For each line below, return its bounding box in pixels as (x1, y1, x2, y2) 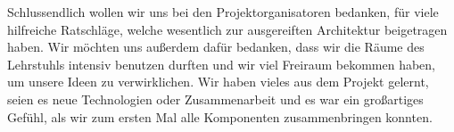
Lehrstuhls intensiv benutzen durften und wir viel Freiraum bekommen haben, (7, 54, 435, 73)
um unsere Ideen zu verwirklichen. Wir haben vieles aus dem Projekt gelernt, (7, 72, 429, 91)
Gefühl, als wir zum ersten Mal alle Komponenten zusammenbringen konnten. (7, 107, 433, 126)
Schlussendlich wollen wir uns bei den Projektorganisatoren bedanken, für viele (7, 3, 439, 21)
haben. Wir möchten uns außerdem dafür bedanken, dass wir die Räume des (7, 37, 425, 56)
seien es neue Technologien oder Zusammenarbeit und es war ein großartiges (7, 89, 424, 108)
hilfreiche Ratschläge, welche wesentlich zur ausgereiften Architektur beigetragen (7, 20, 448, 38)
